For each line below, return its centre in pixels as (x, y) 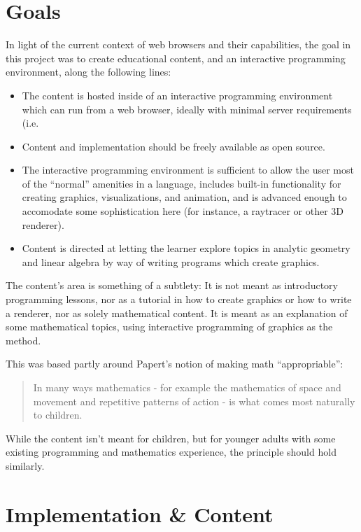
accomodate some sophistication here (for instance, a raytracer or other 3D (183, 211)
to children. (58, 415)
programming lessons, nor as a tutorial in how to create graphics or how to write (179, 299)
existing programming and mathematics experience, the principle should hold (171, 452)
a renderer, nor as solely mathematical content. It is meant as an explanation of (177, 313)
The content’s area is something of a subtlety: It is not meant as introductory (172, 285)
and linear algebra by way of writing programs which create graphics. (171, 261)
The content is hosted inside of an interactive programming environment (177, 95)
